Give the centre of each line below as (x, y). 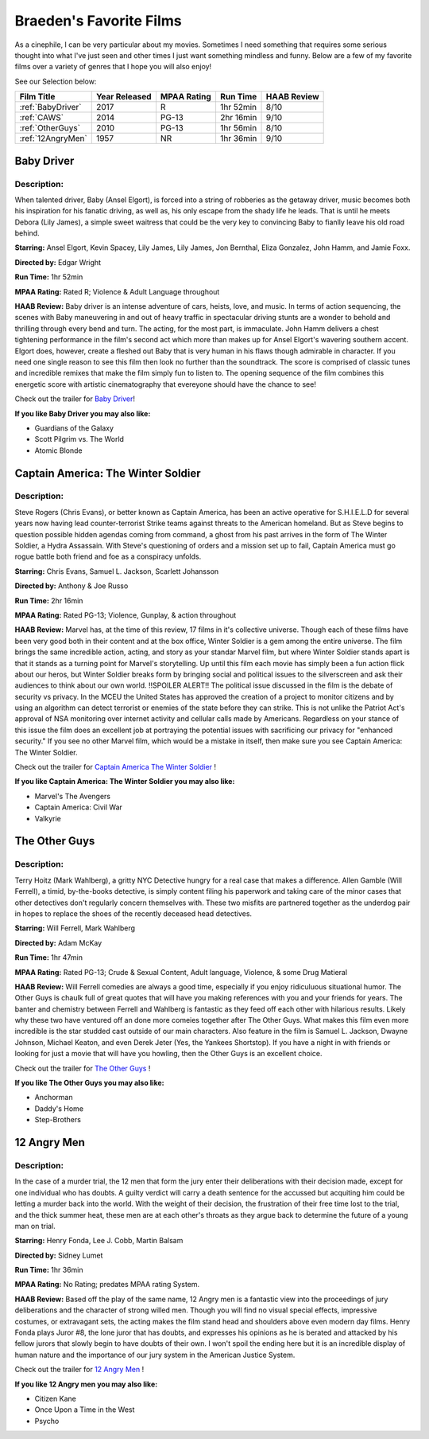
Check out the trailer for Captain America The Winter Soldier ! (116, 767)
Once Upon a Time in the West (85, 1410)
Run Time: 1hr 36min (49, 1270)
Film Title (37, 97)
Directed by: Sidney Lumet (59, 1255)
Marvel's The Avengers (73, 796)
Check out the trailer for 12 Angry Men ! (79, 1370)
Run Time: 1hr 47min (49, 957)
